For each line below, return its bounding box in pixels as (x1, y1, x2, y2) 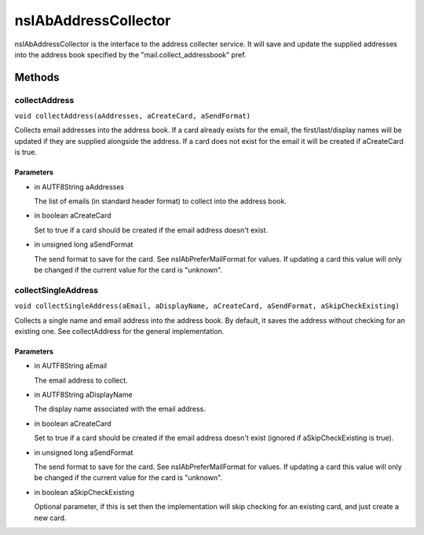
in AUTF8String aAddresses (34, 181, 125, 192)
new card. (34, 513, 67, 522)
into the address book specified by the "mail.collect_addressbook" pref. (14, 49, 247, 59)
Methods (14, 71, 60, 84)
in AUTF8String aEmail (34, 361, 108, 371)
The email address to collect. (34, 376, 129, 385)
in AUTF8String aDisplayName (34, 390, 133, 400)
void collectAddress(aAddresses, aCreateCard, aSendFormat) (14, 112, 251, 121)
